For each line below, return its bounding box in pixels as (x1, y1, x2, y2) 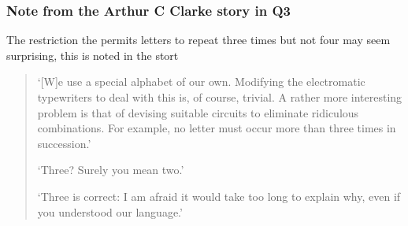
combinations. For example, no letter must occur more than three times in (37, 120, 396, 136)
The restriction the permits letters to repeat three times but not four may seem (6, 31, 391, 48)
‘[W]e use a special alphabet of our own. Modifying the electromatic (37, 73, 365, 90)
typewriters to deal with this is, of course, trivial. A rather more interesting (37, 89, 402, 105)
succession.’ (37, 135, 91, 151)
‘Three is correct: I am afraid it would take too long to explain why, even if (37, 187, 401, 204)
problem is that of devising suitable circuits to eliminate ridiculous (37, 104, 359, 120)
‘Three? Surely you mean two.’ (37, 161, 184, 178)
